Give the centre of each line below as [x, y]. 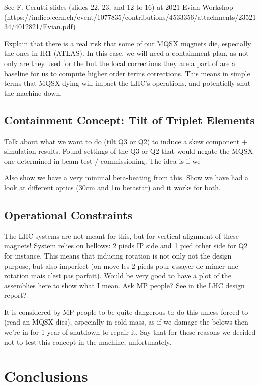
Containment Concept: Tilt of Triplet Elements [129, 120]
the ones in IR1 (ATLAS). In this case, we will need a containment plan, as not [126, 53]
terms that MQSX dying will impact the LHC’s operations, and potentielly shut [127, 83]
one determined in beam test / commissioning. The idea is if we [102, 160]
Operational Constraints [68, 214]
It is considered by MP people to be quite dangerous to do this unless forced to [126, 312]
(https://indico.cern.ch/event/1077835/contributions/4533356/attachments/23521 [130, 16]
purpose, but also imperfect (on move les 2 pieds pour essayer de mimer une [121, 265]
